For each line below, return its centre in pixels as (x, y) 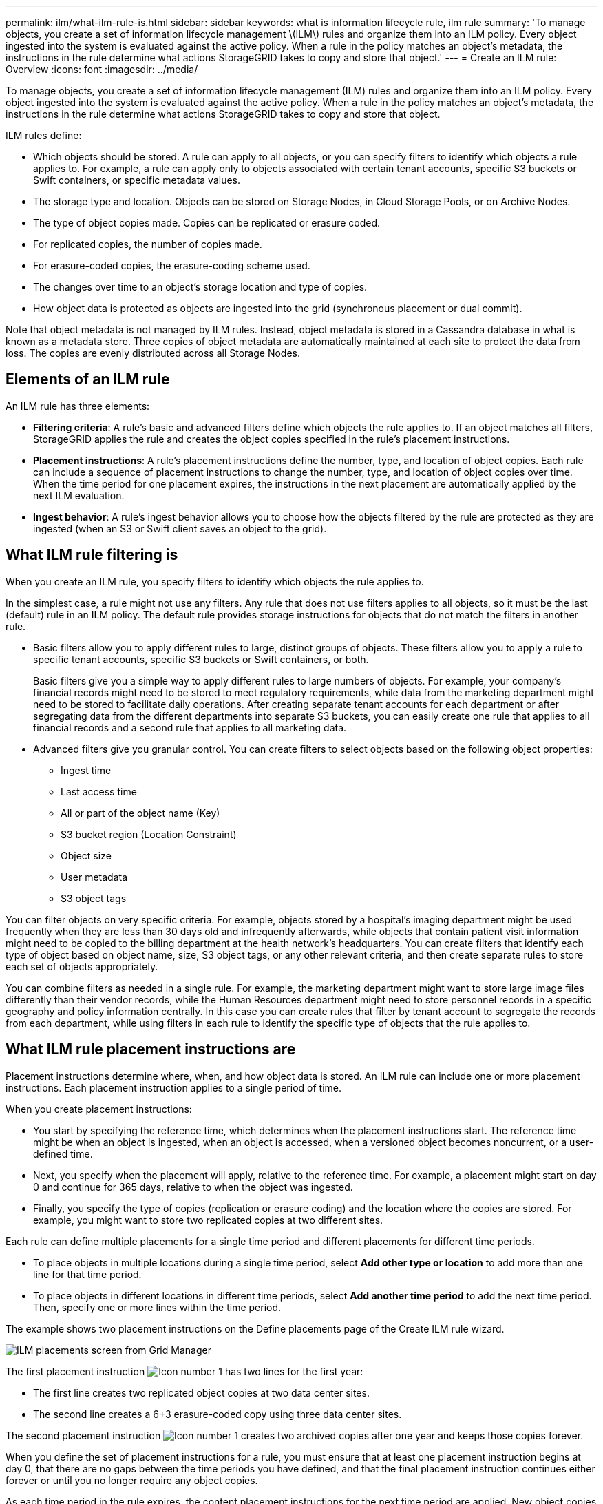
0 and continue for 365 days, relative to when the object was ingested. (193, 1187)
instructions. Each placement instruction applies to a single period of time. (173, 1087)
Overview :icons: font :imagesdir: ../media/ (102, 69)
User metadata (94, 877)
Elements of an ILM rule (88, 379)
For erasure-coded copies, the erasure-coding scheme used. (172, 265)
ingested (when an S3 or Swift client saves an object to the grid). (180, 528)
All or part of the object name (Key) (140, 813)
